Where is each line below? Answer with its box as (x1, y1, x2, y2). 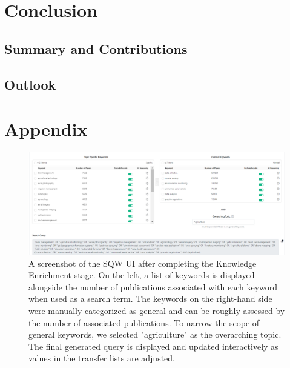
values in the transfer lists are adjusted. (28, 352, 176, 364)
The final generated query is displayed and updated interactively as (28, 340, 278, 352)
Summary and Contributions (4, 39, 188, 58)
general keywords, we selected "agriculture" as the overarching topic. (28, 328, 282, 341)
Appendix (4, 116, 88, 141)
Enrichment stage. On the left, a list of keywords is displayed (28, 269, 255, 281)
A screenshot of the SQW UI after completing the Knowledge (28, 256, 257, 269)
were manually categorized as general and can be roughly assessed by (28, 304, 285, 316)
